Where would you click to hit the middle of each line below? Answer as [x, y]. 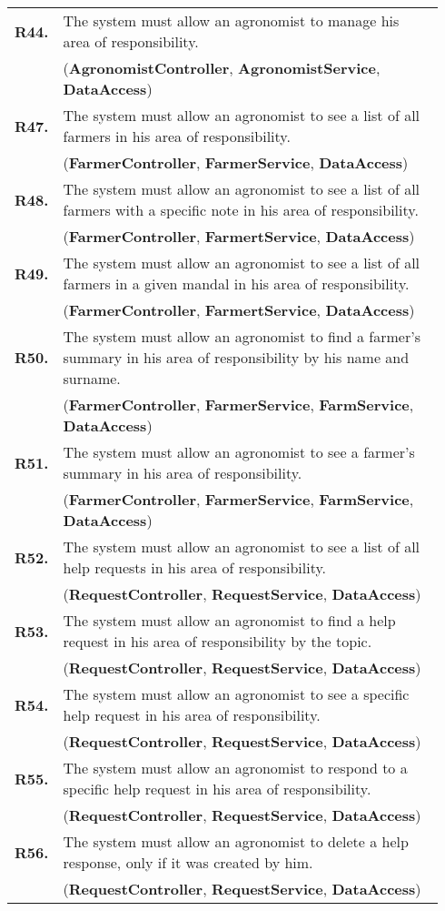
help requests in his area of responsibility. [195, 567]
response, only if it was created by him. [188, 862]
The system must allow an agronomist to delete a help [236, 841]
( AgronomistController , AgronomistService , [222, 68]
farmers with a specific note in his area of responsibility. [241, 210]
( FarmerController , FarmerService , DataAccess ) [236, 162]
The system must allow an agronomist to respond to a [235, 768]
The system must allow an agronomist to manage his [231, 20]
